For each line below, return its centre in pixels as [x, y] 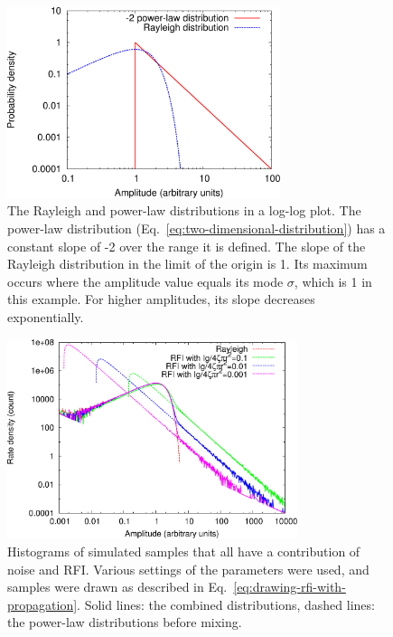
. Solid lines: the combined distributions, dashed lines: [226, 604]
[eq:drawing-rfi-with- [290, 587]
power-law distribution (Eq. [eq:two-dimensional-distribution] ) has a [196, 228]
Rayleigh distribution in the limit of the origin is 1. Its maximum [187, 264]
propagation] [42, 604]
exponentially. [46, 316]
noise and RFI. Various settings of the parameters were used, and [188, 569]
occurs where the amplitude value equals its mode [145, 281]
